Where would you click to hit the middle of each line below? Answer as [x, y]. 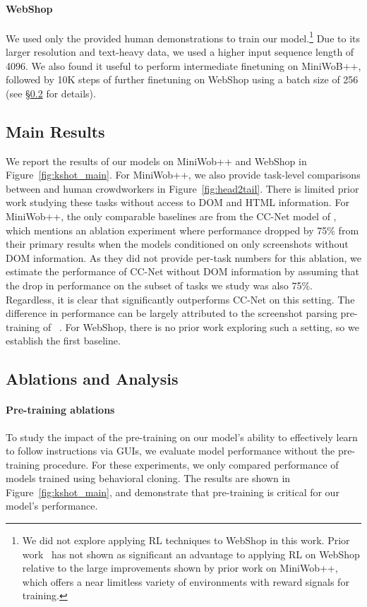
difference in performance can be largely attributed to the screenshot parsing [172, 313]
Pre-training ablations [60, 410]
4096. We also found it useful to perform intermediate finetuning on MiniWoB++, [183, 65]
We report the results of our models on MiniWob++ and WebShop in [156, 161]
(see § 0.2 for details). [51, 93]
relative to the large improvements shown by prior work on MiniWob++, [180, 568]
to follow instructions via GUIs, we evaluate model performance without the [170, 451]
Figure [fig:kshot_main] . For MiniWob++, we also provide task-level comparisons [183, 175]
